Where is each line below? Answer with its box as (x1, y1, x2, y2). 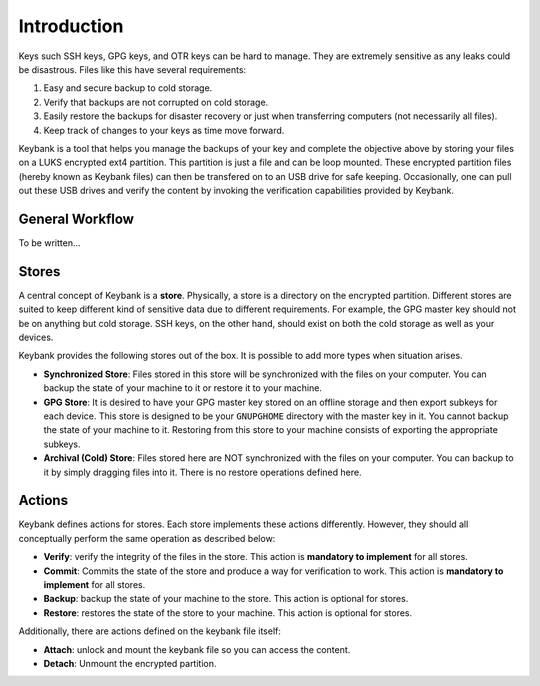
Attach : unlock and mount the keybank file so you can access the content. (43, 643, 351, 655)
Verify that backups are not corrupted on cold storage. (43, 96, 269, 108)
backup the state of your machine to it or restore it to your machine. (43, 382, 322, 394)
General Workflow (18, 210, 135, 227)
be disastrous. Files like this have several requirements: (18, 63, 247, 75)
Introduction (18, 15, 124, 37)
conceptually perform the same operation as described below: (18, 532, 276, 544)
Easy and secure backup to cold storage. (43, 82, 213, 94)
